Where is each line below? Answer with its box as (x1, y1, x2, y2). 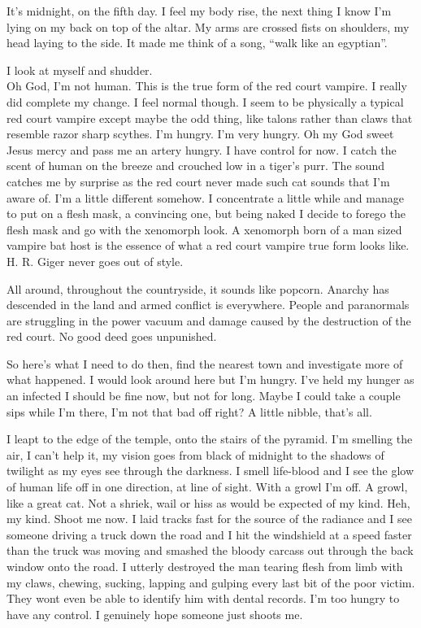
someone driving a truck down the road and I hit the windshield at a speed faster (7, 526, 412, 543)
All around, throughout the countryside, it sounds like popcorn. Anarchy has (7, 280, 389, 297)
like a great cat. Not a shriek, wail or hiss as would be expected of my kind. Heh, (7, 494, 410, 511)
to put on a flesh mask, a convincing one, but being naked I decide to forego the (7, 205, 406, 222)
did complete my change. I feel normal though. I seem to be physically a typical (7, 93, 404, 110)
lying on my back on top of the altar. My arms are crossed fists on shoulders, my (7, 18, 410, 35)
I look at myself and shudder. (7, 61, 153, 78)
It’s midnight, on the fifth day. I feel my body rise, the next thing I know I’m (7, 2, 392, 19)
